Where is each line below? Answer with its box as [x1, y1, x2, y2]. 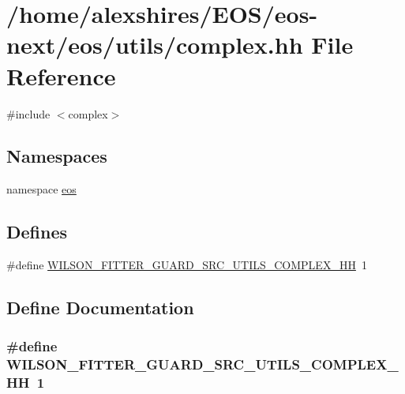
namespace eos [6, 181, 77, 197]
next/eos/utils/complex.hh [6, 28, 303, 61]
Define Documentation [6, 295, 194, 320]
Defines [6, 220, 68, 244]
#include [6, 105, 51, 122]
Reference [6, 59, 116, 92]
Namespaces [6, 144, 107, 168]
